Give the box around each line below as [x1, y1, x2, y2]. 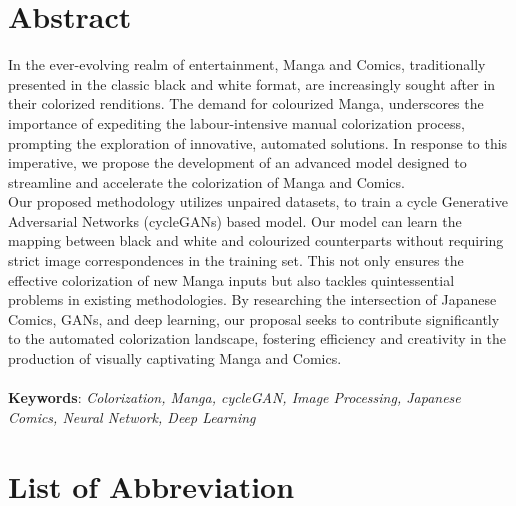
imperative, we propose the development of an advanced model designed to [8, 152, 467, 173]
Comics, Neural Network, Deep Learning [8, 406, 256, 427]
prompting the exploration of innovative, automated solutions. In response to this [8, 132, 508, 153]
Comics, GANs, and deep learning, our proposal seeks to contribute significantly [8, 308, 500, 329]
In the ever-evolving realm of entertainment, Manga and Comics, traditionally [8, 54, 486, 75]
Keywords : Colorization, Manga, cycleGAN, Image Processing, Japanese [8, 387, 461, 408]
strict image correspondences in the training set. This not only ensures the [8, 250, 464, 271]
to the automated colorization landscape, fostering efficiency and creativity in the [8, 328, 507, 349]
